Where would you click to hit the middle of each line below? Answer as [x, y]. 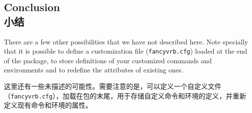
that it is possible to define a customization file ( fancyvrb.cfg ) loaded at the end [126, 51]
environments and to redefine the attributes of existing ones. [94, 70]
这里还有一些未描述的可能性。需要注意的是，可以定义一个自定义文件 [113, 86]
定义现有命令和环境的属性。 [48, 105]
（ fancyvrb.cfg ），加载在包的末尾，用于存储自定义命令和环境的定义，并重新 [125, 95]
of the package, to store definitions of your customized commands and [108, 60]
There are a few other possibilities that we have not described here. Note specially [126, 41]
